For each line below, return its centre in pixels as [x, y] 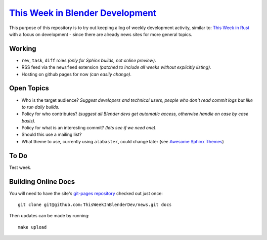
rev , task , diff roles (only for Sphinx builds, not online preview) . [89, 60]
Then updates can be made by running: [49, 216]
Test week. [20, 167]
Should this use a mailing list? [51, 135]
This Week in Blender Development [83, 13]
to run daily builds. [41, 107]
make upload [32, 227]
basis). [28, 120]
